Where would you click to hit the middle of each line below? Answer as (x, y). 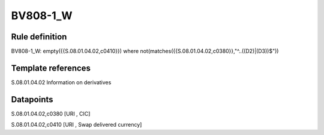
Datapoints (32, 99)
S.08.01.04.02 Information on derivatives (61, 82)
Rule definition (39, 37)
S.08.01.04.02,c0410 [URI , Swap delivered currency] (76, 125)
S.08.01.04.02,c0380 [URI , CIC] (51, 113)
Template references (51, 68)
